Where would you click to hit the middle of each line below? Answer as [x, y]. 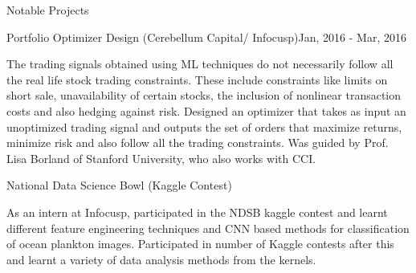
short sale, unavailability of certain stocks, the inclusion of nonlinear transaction [204, 95]
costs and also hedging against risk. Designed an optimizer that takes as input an [206, 110]
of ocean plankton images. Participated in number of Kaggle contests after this [200, 244]
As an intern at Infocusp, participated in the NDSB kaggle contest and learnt [197, 212]
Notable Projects [48, 10]
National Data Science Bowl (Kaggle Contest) [119, 185]
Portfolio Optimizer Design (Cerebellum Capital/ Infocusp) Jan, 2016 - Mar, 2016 [206, 37]
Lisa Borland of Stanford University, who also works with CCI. [161, 158]
